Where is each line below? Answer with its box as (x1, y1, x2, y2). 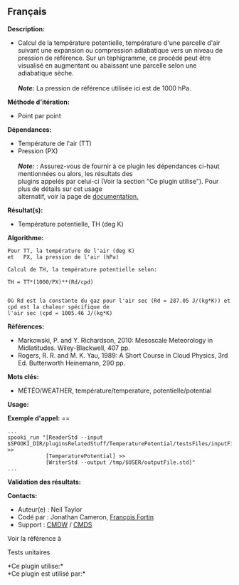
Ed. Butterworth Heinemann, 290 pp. (17, 358, 126, 367)
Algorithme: (7, 233, 44, 242)
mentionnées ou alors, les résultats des (17, 169, 133, 177)
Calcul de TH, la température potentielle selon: (7, 266, 158, 273)
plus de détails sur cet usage (17, 185, 103, 193)
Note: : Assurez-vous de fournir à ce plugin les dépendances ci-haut (17, 162, 220, 170)
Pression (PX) (17, 146, 58, 155)
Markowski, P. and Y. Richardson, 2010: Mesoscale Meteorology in (17, 336, 213, 344)
